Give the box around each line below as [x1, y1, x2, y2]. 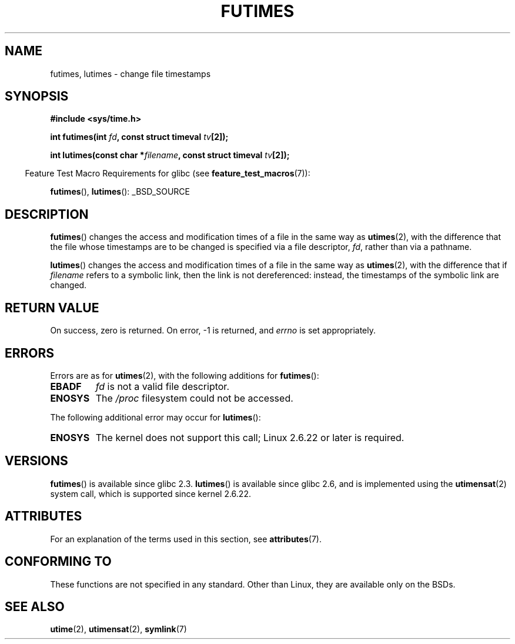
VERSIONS [5, 453, 68, 469]
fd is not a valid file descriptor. [95, 380, 229, 392]
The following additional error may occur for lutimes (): [50, 412, 261, 422]
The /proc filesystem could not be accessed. [95, 392, 293, 404]
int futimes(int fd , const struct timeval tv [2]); [50, 132, 229, 142]
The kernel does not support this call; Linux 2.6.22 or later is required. [95, 431, 404, 443]
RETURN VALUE [5, 300, 99, 315]
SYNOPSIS [5, 89, 69, 104]
